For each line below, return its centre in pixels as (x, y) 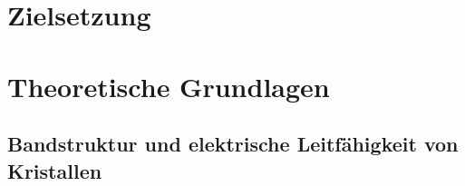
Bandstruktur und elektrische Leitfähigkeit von (233, 144)
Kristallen (55, 170)
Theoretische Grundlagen (169, 86)
